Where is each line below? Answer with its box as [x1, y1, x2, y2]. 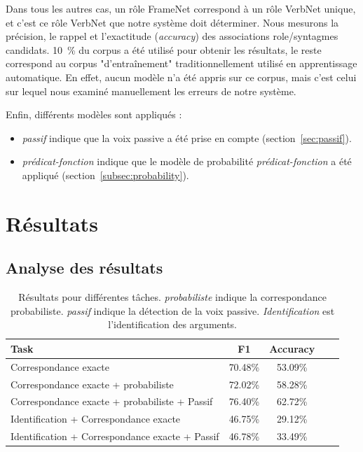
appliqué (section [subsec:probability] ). [22, 167, 189, 182]
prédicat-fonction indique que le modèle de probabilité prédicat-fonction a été [22, 154, 352, 169]
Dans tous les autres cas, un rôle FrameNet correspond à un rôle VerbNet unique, [6, 1, 356, 15]
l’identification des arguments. [108, 317, 238, 332]
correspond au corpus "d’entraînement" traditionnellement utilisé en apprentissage [6, 56, 357, 71]
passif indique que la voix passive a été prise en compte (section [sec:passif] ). [22, 130, 352, 145]
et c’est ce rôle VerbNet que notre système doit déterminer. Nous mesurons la [6, 15, 339, 29]
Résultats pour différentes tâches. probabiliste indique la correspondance [18, 290, 327, 304]
